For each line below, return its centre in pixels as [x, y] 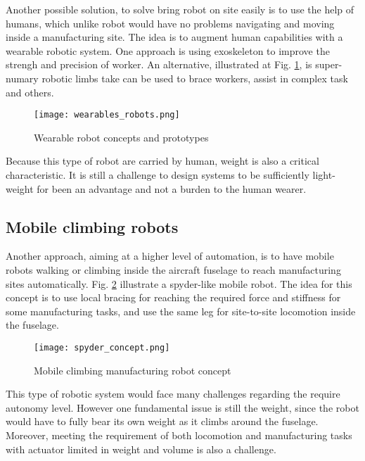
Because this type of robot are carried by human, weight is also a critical [162, 161]
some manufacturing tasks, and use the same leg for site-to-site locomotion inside [181, 311]
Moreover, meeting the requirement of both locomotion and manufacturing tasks [179, 435]
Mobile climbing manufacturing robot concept [133, 370]
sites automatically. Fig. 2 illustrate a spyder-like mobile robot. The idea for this [179, 283]
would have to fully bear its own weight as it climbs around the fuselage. [162, 421]
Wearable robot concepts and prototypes [121, 137]
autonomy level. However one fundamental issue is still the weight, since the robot [182, 407]
